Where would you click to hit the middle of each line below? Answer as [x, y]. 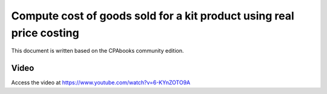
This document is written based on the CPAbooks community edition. [97, 51]
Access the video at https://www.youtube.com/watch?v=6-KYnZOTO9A [101, 82]
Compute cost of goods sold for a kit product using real [153, 16]
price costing [45, 33]
